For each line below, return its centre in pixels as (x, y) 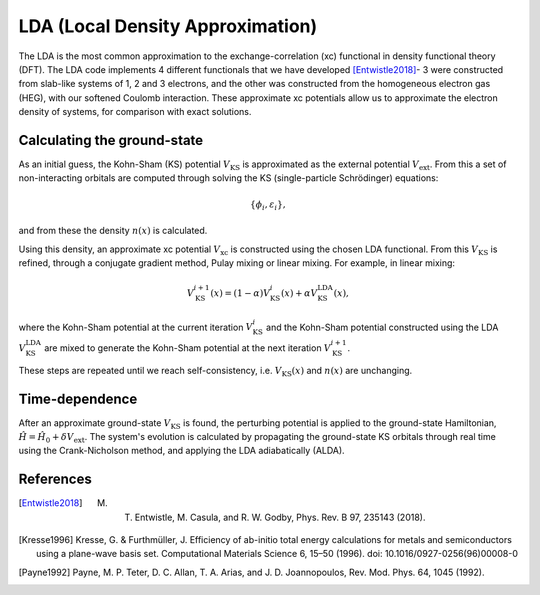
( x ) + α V (299, 293)
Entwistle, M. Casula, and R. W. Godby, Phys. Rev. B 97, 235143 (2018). (280, 517)
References (55, 479)
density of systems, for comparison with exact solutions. (135, 112)
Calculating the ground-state (111, 140)
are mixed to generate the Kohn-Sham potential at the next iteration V (187, 347)
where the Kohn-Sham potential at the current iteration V (136, 327)
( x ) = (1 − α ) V (240, 293)
